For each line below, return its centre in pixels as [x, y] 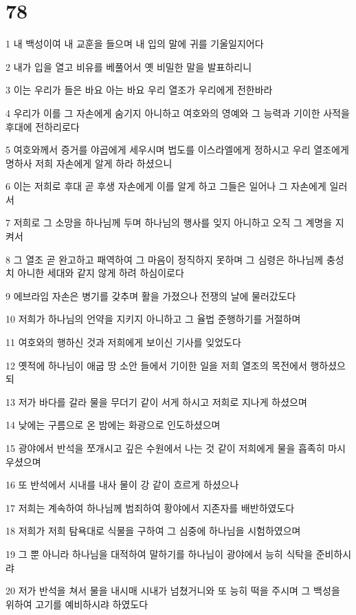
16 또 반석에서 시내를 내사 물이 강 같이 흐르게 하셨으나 [122, 485]
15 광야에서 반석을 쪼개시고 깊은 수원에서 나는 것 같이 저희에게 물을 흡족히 [165, 448]
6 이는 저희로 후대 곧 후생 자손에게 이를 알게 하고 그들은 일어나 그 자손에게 [166, 186]
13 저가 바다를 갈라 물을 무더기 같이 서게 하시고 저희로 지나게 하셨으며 [156, 401]
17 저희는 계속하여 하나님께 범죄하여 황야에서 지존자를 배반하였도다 [150, 507]
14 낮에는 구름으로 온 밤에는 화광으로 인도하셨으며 [113, 425]
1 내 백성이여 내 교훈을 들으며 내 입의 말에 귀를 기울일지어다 [135, 44]
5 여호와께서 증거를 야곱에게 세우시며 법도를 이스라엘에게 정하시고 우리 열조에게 [177, 150]
